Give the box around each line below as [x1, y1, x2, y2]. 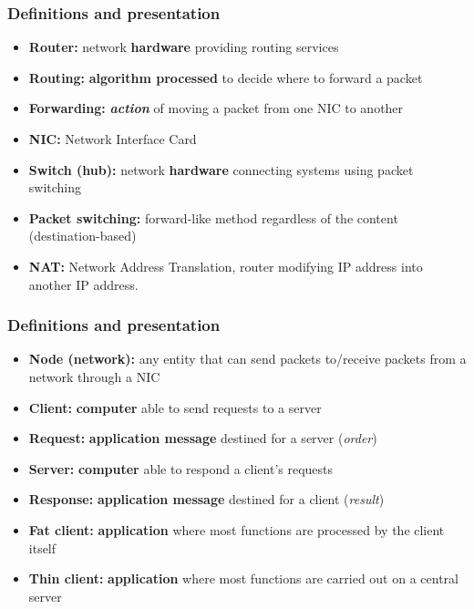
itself [28, 538, 57, 557]
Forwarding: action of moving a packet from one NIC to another [28, 98, 404, 118]
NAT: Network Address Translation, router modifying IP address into [28, 256, 423, 275]
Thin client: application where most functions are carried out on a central [28, 569, 459, 588]
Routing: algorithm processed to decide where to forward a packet [28, 67, 423, 87]
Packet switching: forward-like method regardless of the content [28, 208, 398, 227]
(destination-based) [28, 226, 137, 245]
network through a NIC [28, 366, 160, 386]
